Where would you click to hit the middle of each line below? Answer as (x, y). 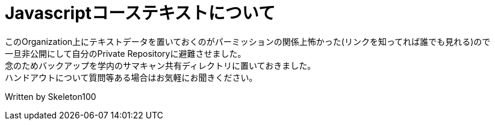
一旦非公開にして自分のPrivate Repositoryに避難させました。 (126, 53)
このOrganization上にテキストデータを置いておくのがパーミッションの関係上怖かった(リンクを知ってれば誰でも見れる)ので (248, 41)
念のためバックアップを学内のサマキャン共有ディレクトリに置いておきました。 (160, 65)
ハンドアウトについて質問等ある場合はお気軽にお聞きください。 (131, 77)
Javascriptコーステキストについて (140, 13)
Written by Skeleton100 (51, 96)
